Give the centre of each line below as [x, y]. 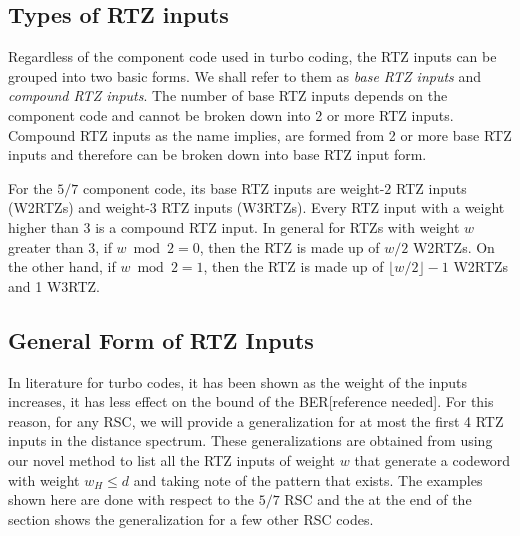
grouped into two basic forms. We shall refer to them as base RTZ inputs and [245, 75]
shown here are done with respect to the [131, 499]
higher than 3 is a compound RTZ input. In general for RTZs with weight [234, 226]
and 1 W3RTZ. [54, 285]
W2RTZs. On [453, 246]
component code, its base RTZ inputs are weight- [233, 187]
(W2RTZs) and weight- [79, 207]
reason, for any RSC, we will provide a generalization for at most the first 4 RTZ [256, 420]
